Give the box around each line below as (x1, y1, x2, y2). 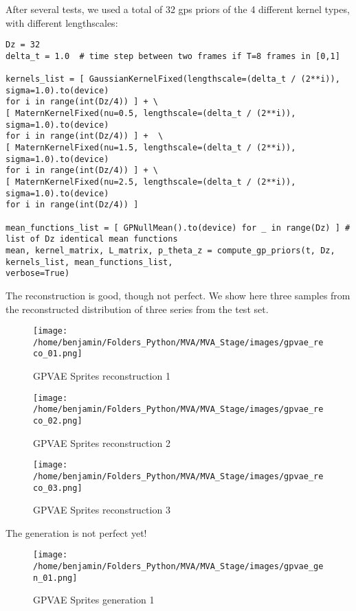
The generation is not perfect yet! (5, 525, 147, 540)
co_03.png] (33, 483, 82, 493)
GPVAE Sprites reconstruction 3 (33, 503, 170, 517)
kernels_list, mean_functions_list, (5, 257, 173, 267)
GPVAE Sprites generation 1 (33, 592, 155, 607)
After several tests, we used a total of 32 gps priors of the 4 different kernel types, (5, 2, 350, 16)
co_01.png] (33, 349, 82, 359)
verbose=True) (5, 268, 70, 279)
